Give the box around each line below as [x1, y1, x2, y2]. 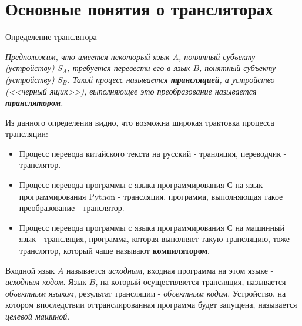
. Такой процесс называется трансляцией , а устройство [67, 73, 275, 85]
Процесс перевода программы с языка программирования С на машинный [19, 221, 284, 233]
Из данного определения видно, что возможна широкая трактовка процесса [5, 116, 274, 128]
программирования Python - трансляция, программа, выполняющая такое [19, 190, 283, 202]
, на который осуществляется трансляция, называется [95, 275, 286, 288]
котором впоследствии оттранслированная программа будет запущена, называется [5, 298, 297, 311]
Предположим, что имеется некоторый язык [5, 50, 170, 62]
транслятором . [5, 96, 63, 109]
